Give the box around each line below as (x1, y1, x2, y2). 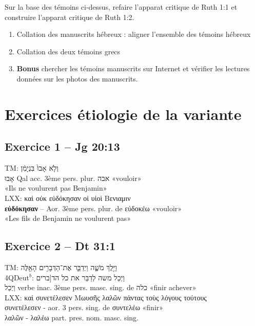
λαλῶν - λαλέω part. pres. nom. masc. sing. (5, 312, 139, 322)
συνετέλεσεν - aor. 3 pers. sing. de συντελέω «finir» (5, 302, 164, 313)
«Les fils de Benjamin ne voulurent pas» (5, 213, 131, 223)
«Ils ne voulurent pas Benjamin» (5, 182, 107, 193)
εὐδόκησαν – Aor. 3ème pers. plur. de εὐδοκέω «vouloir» (5, 202, 182, 213)
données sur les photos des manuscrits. (16, 73, 138, 84)
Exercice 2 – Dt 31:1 (5, 238, 116, 254)
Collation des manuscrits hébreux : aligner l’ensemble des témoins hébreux (16, 29, 251, 39)
